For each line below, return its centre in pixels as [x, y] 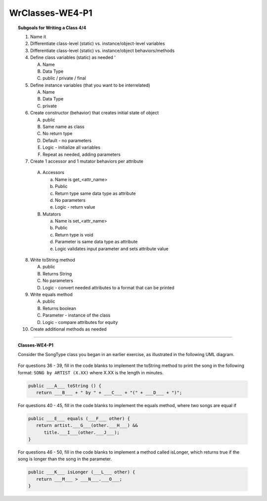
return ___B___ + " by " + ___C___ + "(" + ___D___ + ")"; [109, 392]
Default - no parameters [67, 140]
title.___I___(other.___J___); [82, 432]
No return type [58, 134]
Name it [38, 37]
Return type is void [74, 234]
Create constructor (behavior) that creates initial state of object [95, 113]
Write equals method [51, 295]
